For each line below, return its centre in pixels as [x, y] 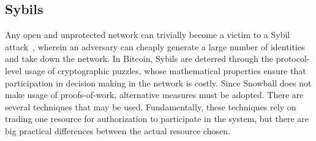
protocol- [293, 59]
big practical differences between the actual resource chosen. [118, 130]
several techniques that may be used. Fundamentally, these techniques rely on [151, 106]
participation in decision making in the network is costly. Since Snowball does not [158, 82]
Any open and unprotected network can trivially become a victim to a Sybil [148, 35]
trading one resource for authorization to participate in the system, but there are [157, 119]
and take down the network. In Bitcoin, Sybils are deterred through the [139, 59]
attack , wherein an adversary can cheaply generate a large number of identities [155, 46]
